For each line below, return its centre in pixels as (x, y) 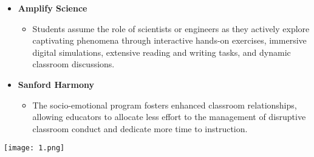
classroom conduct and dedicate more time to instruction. (140, 128)
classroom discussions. (73, 64)
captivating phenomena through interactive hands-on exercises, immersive (169, 40)
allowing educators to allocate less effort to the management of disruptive (169, 117)
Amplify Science (53, 8)
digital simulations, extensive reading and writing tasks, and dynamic (162, 52)
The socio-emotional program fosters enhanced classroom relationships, (165, 105)
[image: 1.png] (34, 148)
